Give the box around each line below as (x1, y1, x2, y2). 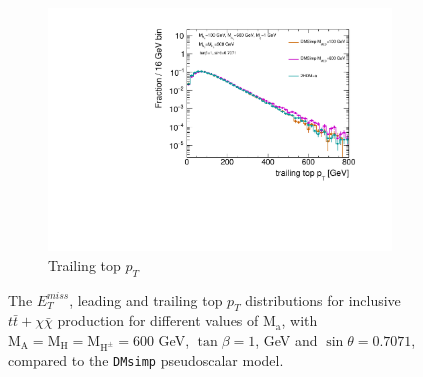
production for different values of (57, 310, 259, 331)
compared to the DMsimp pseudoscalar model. (8, 349, 284, 370)
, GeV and (255, 329, 318, 350)
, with (281, 310, 318, 331)
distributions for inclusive (245, 289, 401, 310)
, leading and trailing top (69, 289, 223, 310)
